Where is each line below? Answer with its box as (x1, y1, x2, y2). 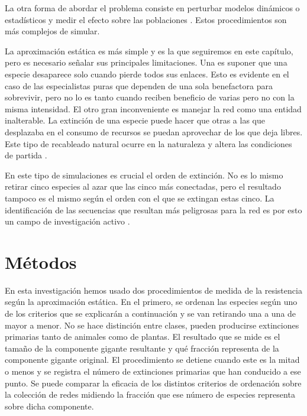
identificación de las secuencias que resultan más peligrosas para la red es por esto (5, 203, 302, 216)
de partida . (5, 149, 47, 161)
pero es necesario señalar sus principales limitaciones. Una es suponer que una (5, 56, 287, 69)
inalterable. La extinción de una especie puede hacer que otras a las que (5, 114, 265, 126)
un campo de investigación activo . (5, 215, 130, 227)
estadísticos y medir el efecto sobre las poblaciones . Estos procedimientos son (5, 13, 287, 25)
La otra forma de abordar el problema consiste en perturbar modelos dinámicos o (5, 2, 300, 14)
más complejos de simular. (5, 25, 100, 37)
